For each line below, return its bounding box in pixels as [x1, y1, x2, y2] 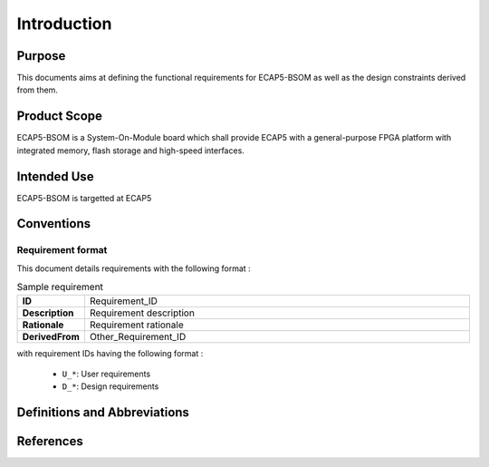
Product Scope [16, 109, 103, 124]
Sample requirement [16, 281, 104, 294]
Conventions [16, 216, 91, 231]
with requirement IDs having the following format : [16, 347, 204, 358]
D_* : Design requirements [62, 381, 159, 392]
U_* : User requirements [62, 368, 151, 379]
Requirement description [89, 306, 195, 319]
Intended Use [16, 169, 94, 184]
